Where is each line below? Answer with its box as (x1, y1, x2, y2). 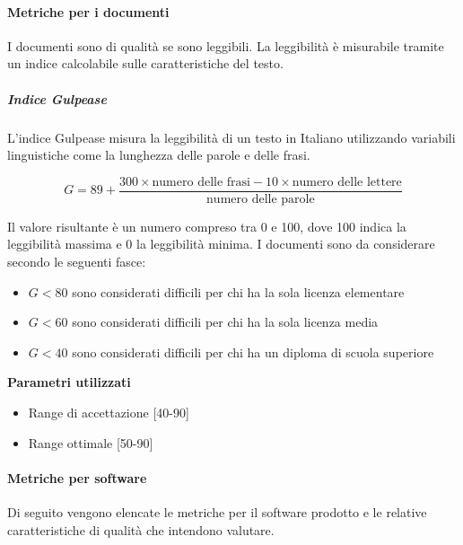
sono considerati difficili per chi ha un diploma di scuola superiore (72, 342, 434, 361)
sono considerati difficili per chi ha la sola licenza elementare (72, 282, 405, 301)
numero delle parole (206, 192, 315, 206)
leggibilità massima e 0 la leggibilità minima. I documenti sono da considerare (7, 234, 435, 253)
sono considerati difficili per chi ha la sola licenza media (72, 312, 379, 331)
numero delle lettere (292, 175, 402, 189)
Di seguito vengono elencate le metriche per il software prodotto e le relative (7, 502, 427, 521)
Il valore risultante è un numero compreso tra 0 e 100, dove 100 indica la (7, 216, 406, 235)
